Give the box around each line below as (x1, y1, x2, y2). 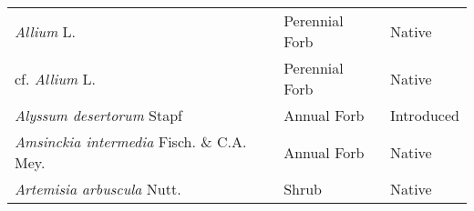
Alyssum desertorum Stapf (15, 105, 183, 126)
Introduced (389, 105, 459, 126)
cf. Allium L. (15, 67, 96, 89)
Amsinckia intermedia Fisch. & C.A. (15, 131, 247, 152)
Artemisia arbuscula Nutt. (15, 178, 181, 199)
